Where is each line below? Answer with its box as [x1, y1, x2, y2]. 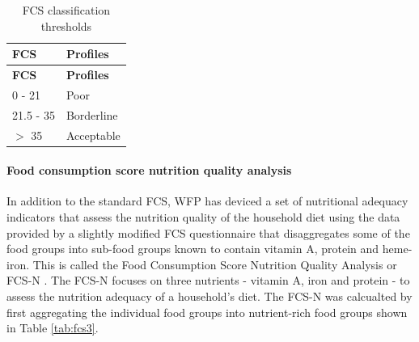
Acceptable [66, 126, 121, 143]
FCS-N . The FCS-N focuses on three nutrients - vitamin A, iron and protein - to [6, 272, 410, 289]
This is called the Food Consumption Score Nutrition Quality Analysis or [32, 255, 397, 272]
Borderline [66, 106, 118, 123]
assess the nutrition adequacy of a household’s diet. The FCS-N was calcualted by [6, 288, 413, 305]
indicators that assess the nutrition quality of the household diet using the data [6, 209, 400, 226]
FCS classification [22, 2, 111, 18]
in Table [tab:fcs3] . [6, 319, 99, 336]
